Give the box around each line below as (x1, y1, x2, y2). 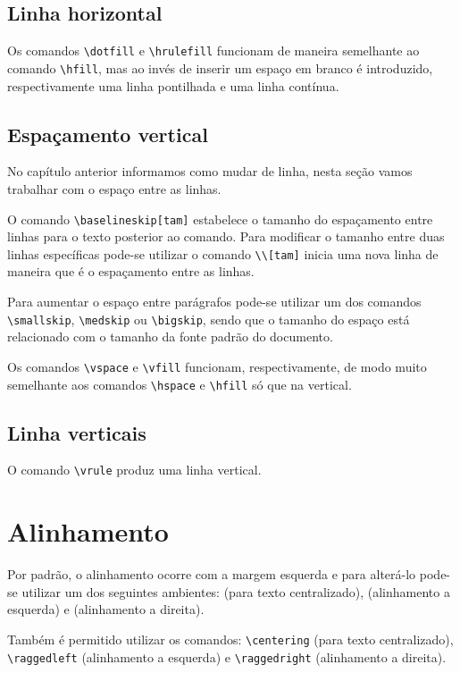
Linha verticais (7, 418, 146, 446)
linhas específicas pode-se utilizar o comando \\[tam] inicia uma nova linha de (7, 244, 439, 263)
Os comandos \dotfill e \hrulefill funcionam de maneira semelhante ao (7, 41, 420, 60)
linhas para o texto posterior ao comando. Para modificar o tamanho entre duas (7, 227, 445, 246)
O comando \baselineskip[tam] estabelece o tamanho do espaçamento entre (7, 209, 433, 228)
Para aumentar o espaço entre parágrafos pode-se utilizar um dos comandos (7, 292, 422, 310)
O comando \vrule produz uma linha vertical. (7, 460, 262, 479)
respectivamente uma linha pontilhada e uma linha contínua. (7, 76, 339, 95)
